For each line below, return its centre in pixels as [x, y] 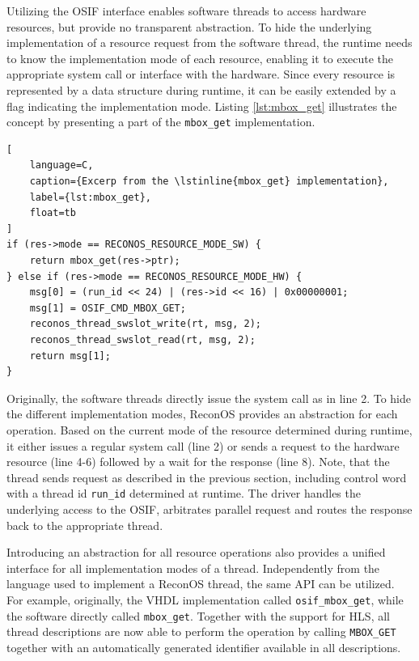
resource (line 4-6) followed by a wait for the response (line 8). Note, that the [198, 462]
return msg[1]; [70, 356]
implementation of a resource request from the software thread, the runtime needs [209, 42]
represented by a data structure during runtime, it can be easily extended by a [201, 89]
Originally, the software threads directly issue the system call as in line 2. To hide [209, 398]
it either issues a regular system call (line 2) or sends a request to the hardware [203, 445]
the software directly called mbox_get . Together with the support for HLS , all [198, 615]
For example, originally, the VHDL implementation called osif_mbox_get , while [205, 599]
